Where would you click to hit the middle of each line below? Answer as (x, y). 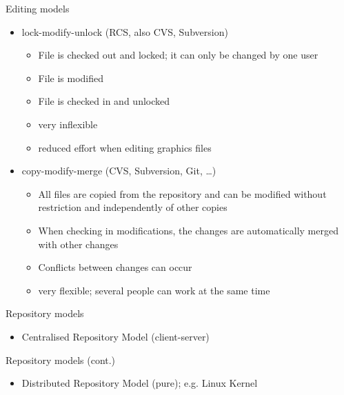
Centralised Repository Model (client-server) (115, 336)
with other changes (78, 244)
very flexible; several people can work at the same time (154, 290)
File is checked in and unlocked (104, 101)
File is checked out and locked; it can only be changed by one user (178, 55)
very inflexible (68, 124)
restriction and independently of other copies (133, 207)
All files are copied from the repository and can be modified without (182, 193)
